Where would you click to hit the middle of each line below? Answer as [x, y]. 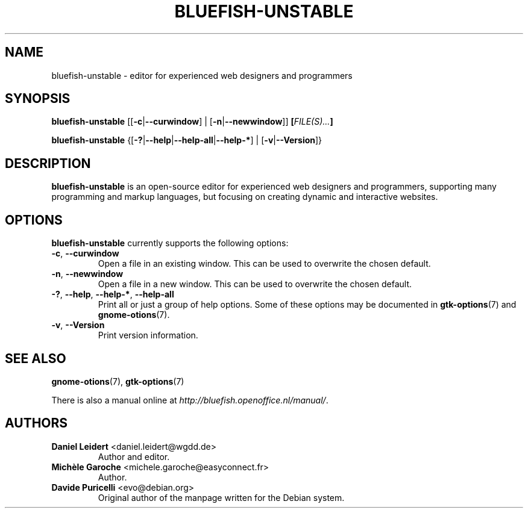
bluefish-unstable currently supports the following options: [170, 243]
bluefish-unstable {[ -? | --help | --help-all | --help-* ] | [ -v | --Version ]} [187, 140]
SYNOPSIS [38, 99]
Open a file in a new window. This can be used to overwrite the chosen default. [255, 284]
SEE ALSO [36, 358]
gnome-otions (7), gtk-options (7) [118, 381]
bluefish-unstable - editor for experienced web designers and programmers [202, 75]
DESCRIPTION [48, 163]
